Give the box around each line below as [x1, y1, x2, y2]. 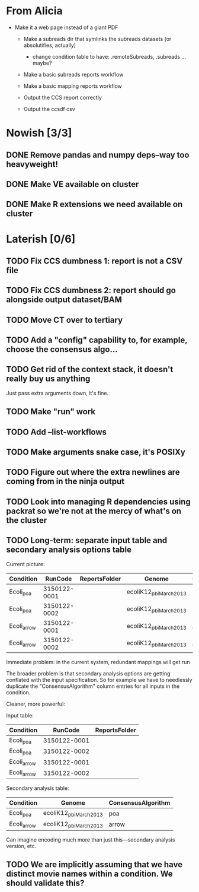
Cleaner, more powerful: [6, 700, 65, 707]
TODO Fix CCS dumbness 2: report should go [6, 285, 176, 296]
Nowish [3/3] [6, 126, 72, 140]
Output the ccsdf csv [23, 105, 75, 112]
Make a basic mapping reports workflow [23, 82, 123, 90]
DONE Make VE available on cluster [6, 179, 139, 189]
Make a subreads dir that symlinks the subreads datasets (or [23, 35, 172, 42]
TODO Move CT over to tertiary [6, 315, 123, 325]
